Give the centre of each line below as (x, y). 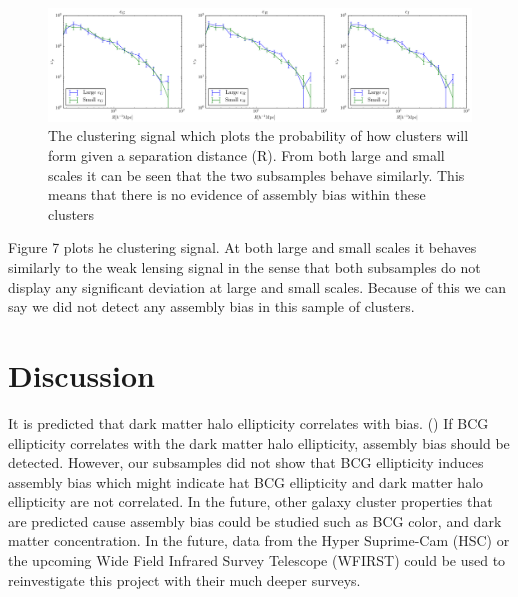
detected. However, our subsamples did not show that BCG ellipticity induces (246, 462)
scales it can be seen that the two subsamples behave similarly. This (256, 174)
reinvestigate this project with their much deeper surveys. (184, 579)
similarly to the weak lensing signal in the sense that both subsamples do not (244, 267)
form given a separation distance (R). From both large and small (246, 155)
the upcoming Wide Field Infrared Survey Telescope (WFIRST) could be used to (257, 560)
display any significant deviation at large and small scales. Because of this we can (257, 286)
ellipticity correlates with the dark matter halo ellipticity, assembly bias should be (259, 442)
